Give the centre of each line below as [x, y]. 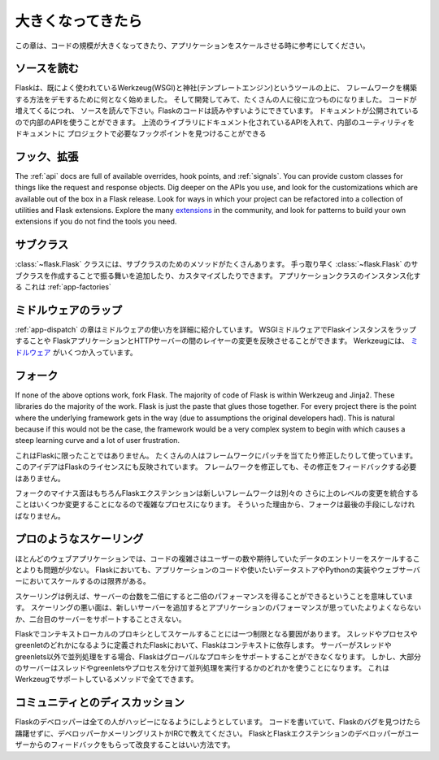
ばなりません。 [40, 515]
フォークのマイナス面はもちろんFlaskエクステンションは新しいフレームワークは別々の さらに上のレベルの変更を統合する [217, 493]
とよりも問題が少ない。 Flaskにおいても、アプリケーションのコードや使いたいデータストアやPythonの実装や [196, 570]
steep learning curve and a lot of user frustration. [98, 441]
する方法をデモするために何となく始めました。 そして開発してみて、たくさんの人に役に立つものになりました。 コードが [216, 99]
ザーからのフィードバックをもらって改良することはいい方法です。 [125, 745]
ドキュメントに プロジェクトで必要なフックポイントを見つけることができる [141, 133]
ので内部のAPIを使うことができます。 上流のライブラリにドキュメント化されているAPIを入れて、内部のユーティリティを [215, 122]
